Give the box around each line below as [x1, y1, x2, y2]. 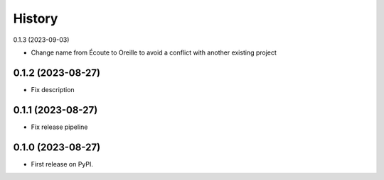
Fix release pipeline [31, 123, 88, 131]
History [13, 11, 58, 26]
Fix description [31, 85, 75, 94]
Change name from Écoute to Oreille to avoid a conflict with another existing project [31, 48, 277, 57]
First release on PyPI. [31, 159, 94, 168]
